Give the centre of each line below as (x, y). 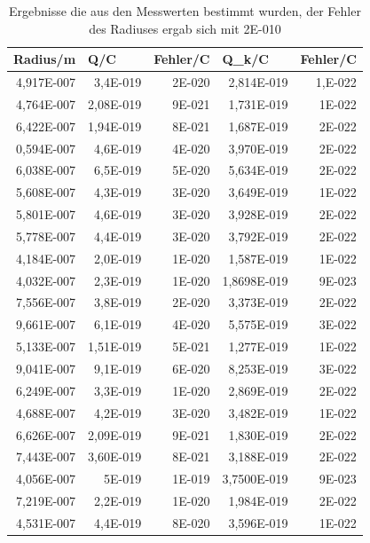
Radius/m (45, 59)
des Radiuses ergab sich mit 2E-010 (185, 28)
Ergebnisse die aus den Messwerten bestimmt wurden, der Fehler (185, 11)
